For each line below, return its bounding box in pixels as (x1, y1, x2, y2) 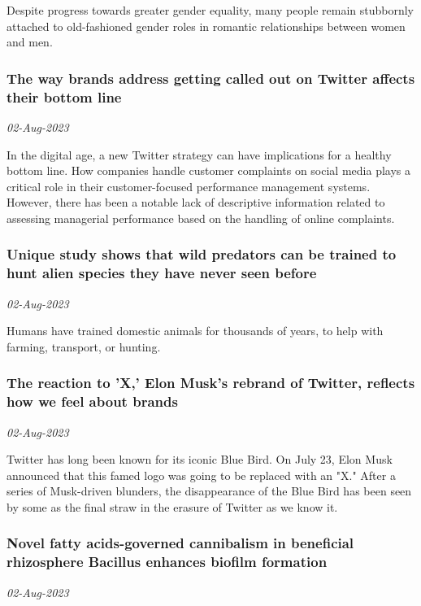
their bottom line (7, 86, 122, 107)
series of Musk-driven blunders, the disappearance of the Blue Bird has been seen (7, 482, 412, 499)
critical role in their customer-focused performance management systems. (7, 177, 371, 194)
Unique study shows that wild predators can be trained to (7, 244, 397, 264)
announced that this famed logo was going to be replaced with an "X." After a (7, 466, 396, 483)
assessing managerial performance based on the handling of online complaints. (7, 209, 395, 226)
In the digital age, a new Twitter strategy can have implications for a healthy (7, 146, 392, 163)
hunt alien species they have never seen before (7, 263, 317, 283)
